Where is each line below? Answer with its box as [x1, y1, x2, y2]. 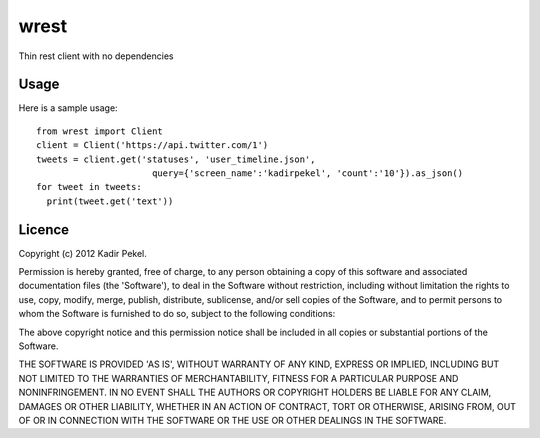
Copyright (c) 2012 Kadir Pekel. [18, 247, 147, 259]
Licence [18, 221, 70, 238]
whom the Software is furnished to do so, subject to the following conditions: [18, 308, 336, 320]
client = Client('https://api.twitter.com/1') [36, 140, 269, 151]
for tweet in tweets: [36, 181, 142, 193]
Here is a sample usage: [18, 102, 119, 114]
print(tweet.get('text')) [46, 195, 174, 207]
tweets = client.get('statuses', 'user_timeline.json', [36, 153, 316, 165]
